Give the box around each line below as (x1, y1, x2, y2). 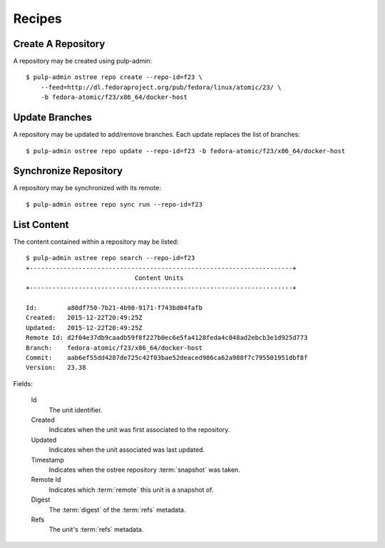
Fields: (13, 379, 34, 388)
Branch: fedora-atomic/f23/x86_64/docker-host (26, 343, 203, 352)
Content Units (134, 274, 185, 281)
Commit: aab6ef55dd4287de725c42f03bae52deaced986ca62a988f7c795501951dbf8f (26, 353, 308, 362)
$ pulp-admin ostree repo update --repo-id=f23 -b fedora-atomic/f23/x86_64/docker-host (26, 147, 346, 155)
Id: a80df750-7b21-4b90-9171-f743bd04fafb (26, 304, 203, 312)
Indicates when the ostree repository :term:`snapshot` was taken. (48, 465, 240, 474)
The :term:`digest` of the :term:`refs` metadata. (48, 505, 186, 514)
